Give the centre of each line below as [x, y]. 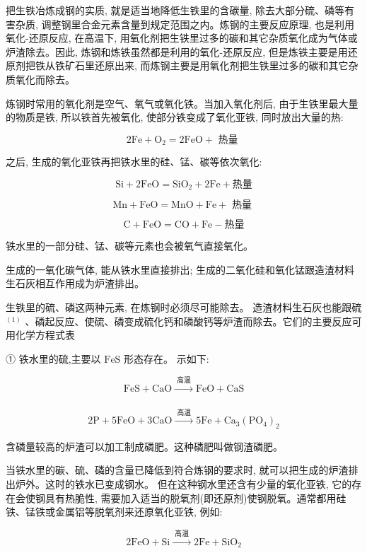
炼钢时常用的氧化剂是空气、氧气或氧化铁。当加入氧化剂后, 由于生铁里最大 [177, 103]
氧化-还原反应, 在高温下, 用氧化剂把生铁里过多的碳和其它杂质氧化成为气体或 [182, 38]
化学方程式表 [45, 335]
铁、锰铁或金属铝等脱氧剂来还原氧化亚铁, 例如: [114, 512]
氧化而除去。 [45, 79]
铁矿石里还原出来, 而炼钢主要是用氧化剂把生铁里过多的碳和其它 [202, 65]
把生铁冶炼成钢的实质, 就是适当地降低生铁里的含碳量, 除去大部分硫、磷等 [175, 10]
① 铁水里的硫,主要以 [53, 358]
